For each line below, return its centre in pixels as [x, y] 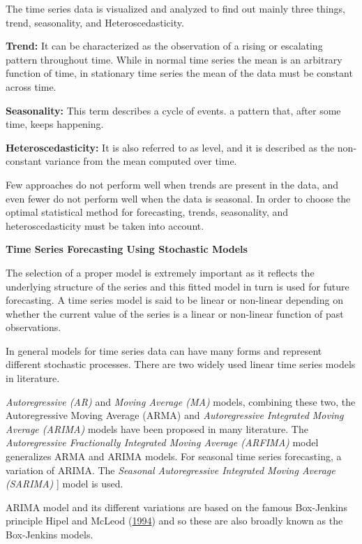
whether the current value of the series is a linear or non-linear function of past [175, 313]
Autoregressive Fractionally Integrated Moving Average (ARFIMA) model [162, 442]
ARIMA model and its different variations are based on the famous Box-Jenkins [176, 507]
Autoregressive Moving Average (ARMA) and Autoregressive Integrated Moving [175, 415]
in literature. [33, 378]
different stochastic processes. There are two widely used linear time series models [181, 364]
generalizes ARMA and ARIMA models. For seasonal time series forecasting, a [174, 456]
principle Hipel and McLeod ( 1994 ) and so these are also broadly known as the [174, 521]
